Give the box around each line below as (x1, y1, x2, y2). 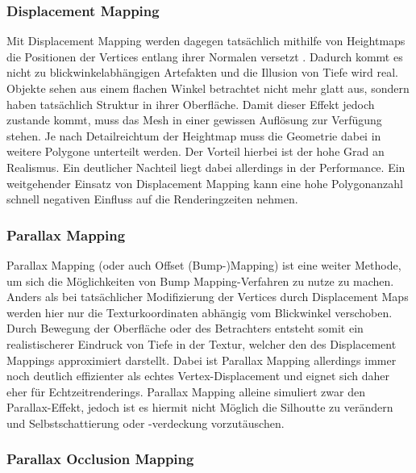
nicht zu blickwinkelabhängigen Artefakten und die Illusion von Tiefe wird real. (6, 64, 398, 81)
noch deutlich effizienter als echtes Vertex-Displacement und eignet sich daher (6, 367, 390, 384)
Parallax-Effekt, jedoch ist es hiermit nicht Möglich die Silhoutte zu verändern (6, 399, 393, 416)
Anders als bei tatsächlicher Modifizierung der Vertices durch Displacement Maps (6, 288, 409, 305)
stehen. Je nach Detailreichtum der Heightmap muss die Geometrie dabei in (6, 127, 381, 144)
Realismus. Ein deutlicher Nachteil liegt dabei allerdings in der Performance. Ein (6, 158, 406, 175)
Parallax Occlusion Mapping (6, 449, 194, 469)
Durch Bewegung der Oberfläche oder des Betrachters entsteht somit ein (6, 320, 364, 337)
